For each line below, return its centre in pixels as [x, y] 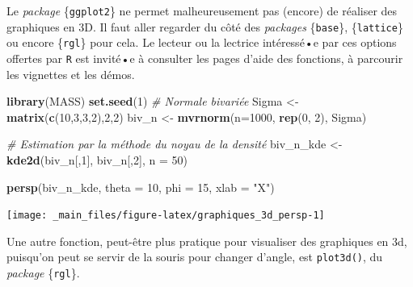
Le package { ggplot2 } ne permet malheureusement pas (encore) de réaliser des [202, 10]
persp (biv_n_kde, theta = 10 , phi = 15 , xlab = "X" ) [141, 187]
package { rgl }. [43, 273]
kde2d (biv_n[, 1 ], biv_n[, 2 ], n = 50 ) [97, 160]
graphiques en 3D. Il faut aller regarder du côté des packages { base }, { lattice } [205, 26]
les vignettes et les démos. [71, 74]
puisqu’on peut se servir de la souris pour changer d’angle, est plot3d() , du [195, 257]
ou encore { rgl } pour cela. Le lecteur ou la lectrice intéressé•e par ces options [202, 42]
